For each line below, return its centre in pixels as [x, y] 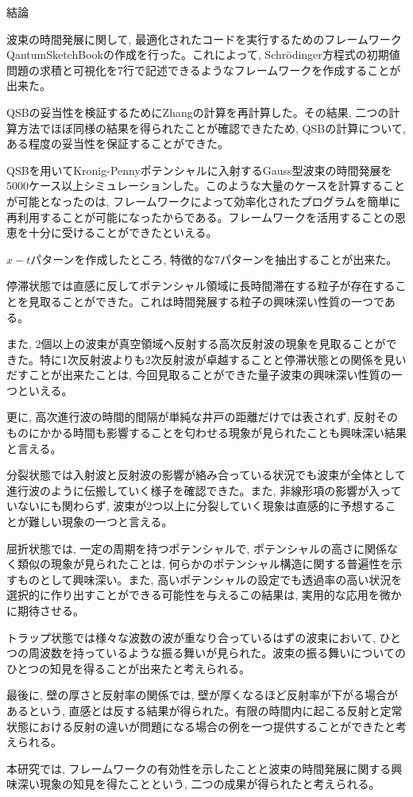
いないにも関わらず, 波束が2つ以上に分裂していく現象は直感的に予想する [196, 506]
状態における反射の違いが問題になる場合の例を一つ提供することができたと [201, 726]
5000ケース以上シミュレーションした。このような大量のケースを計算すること [206, 186]
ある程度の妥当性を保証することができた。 [118, 143]
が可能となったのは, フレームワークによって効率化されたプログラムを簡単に [204, 201]
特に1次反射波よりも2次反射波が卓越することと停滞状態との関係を [212, 359]
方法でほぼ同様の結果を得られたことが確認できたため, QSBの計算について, [211, 128]
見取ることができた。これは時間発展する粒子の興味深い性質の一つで [206, 301]
